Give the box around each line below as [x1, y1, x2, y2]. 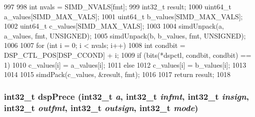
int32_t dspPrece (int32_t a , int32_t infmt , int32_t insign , [4, 90, 249, 102]
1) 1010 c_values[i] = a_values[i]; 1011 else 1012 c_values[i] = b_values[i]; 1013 [4, 59, 247, 70]
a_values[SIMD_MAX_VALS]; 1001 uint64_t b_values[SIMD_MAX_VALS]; [4, 11, 243, 21]
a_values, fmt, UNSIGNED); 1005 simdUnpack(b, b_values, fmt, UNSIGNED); [4, 30, 246, 40]
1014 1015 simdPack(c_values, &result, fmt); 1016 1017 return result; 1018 [4, 69, 231, 79]
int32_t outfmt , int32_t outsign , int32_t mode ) [4, 101, 198, 114]
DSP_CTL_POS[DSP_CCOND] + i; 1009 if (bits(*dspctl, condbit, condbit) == [4, 49, 252, 60]
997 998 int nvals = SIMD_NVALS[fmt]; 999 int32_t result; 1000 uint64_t [4, 1, 232, 11]
